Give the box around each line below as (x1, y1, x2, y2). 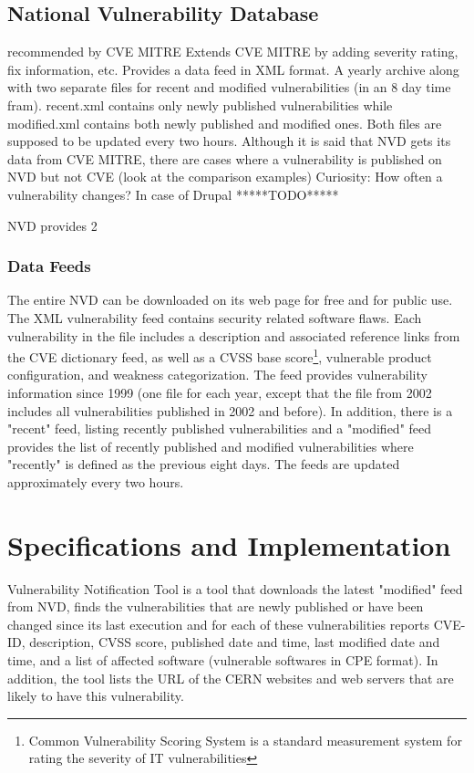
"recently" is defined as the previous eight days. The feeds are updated (7, 454, 400, 474)
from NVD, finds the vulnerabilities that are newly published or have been (7, 597, 424, 616)
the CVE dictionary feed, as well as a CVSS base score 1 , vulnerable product (7, 345, 432, 366)
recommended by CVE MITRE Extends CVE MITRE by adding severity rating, (7, 42, 459, 61)
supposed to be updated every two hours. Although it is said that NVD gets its (7, 131, 451, 151)
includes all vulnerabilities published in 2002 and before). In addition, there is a (7, 401, 453, 420)
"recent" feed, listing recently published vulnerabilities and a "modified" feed (7, 419, 432, 438)
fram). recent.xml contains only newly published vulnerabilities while (7, 95, 393, 114)
